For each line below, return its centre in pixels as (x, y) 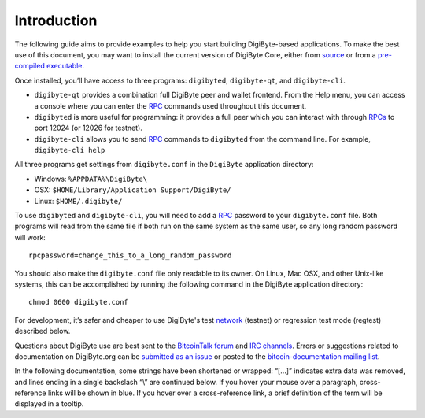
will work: (30, 237)
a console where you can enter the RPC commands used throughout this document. (170, 105)
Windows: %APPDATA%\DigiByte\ (91, 179)
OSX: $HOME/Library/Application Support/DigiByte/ (133, 190)
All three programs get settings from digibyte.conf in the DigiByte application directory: (164, 165)
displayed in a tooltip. (49, 404)
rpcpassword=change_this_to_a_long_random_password (130, 255)
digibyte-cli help (70, 150)
